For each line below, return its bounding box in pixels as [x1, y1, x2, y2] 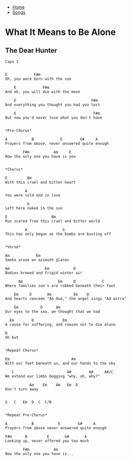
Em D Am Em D [14, 292, 90, 297]
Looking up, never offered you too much [5, 438, 90, 443]
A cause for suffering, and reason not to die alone [5, 322, 116, 327]
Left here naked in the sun [5, 206, 63, 211]
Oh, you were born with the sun [5, 76, 71, 81]
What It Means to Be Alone [5, 27, 116, 38]
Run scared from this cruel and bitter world [5, 219, 100, 224]
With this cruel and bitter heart [5, 180, 76, 185]
